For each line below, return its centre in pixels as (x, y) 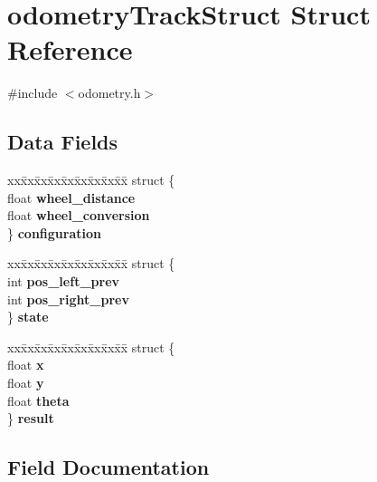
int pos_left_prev (64, 281)
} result (31, 418)
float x (26, 365)
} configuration (54, 232)
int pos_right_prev (68, 299)
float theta (38, 400)
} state (28, 317)
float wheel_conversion (79, 215)
